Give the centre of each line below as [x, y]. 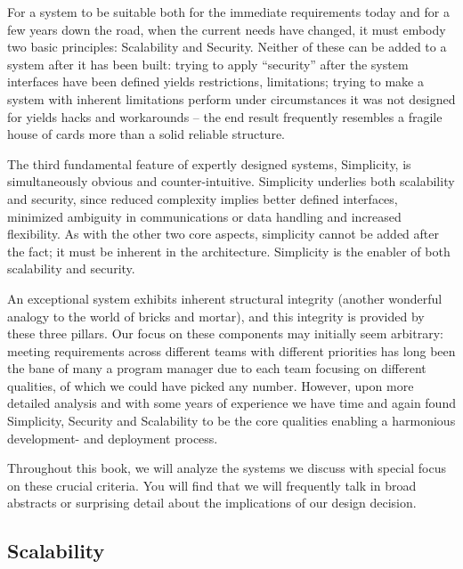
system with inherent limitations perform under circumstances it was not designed [231, 98]
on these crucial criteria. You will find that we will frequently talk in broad [212, 485]
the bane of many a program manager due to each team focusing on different [217, 368]
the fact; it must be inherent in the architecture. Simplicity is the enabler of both [229, 251]
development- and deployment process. [113, 438]
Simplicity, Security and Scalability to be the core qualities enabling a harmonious [231, 421]
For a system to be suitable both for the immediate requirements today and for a [228, 12]
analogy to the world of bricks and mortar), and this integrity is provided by [216, 316]
